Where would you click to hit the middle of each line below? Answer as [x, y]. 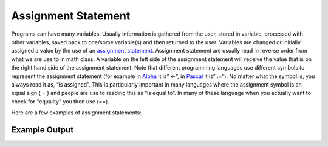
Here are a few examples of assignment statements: [77, 113]
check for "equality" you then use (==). [60, 101]
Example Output [43, 130]
